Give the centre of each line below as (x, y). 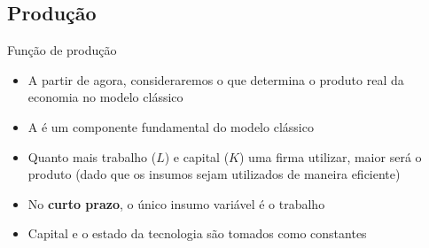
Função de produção (62, 50)
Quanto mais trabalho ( (92, 156)
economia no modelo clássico (105, 97)
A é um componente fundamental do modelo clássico (171, 126)
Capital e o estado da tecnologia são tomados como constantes (197, 233)
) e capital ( (197, 156)
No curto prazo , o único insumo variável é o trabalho (176, 203)
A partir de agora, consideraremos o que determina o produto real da (216, 79)
